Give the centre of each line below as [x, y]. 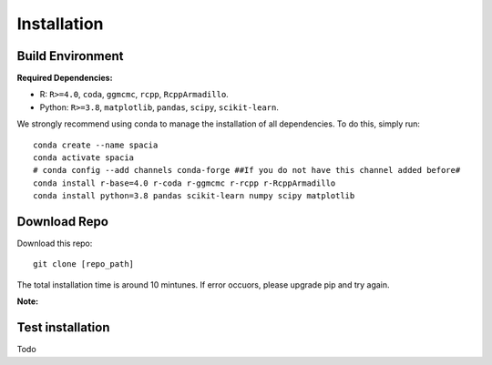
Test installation [63, 328]
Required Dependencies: [65, 78]
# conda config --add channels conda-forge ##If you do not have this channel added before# [247, 170]
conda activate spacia [84, 158]
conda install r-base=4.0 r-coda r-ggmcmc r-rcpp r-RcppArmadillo [184, 183]
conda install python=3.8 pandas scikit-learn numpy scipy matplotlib [194, 196]
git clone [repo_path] [84, 264]
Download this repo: [55, 243]
